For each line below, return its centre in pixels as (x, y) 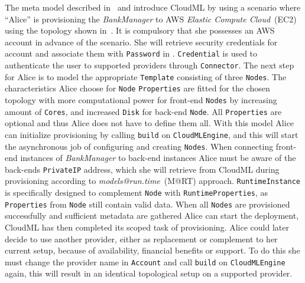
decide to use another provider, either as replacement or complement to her (141, 238)
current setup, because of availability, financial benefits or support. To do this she (152, 250)
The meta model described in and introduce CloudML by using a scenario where (153, 7)
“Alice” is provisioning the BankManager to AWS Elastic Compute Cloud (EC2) (151, 19)
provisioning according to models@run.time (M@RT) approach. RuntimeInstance (152, 181)
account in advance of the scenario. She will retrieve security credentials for (141, 42)
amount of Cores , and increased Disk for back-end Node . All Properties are (143, 111)
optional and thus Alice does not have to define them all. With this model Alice (150, 123)
